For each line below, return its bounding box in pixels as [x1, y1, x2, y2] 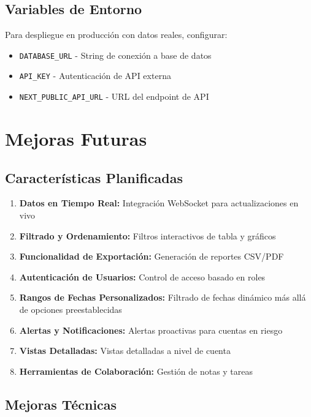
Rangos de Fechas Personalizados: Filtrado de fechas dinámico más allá [19, 291, 306, 304]
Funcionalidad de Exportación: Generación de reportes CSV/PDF [19, 250, 284, 263]
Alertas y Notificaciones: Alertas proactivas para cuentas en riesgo [19, 323, 283, 336]
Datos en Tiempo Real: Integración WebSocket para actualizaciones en [19, 197, 299, 209]
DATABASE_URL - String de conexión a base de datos [19, 48, 212, 61]
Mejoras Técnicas [5, 394, 117, 413]
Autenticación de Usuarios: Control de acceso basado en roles [19, 270, 266, 283]
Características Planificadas [5, 168, 183, 187]
